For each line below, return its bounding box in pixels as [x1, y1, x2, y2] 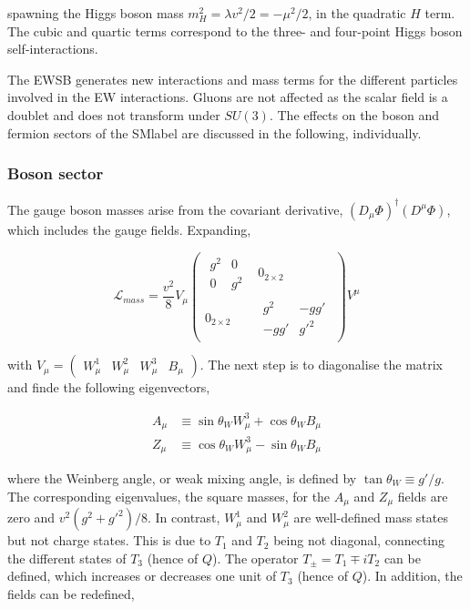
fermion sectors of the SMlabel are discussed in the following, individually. [7, 123, 422, 142]
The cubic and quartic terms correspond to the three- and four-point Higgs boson [7, 21, 463, 40]
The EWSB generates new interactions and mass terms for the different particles [7, 69, 458, 88]
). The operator [212, 548, 299, 567]
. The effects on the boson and [269, 105, 439, 124]
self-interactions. [7, 39, 98, 58]
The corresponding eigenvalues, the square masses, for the [7, 486, 331, 505]
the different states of [7, 548, 127, 567]
